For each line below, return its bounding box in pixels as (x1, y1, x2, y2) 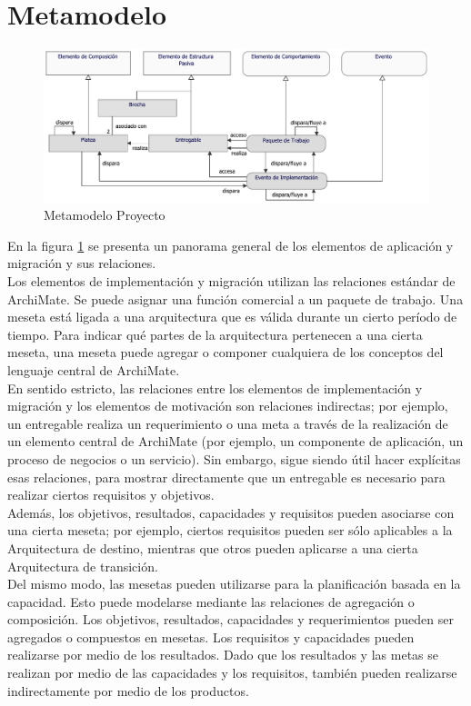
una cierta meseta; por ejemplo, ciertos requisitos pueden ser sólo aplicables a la (7, 521, 453, 540)
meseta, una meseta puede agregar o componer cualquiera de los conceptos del (7, 343, 444, 362)
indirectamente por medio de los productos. (7, 681, 249, 700)
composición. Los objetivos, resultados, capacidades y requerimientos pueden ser (7, 610, 454, 629)
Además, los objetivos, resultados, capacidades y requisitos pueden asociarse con (7, 502, 455, 522)
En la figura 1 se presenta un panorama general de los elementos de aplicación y (7, 235, 454, 254)
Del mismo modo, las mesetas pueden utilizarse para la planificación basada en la (7, 574, 461, 593)
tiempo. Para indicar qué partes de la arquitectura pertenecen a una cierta (7, 324, 423, 343)
